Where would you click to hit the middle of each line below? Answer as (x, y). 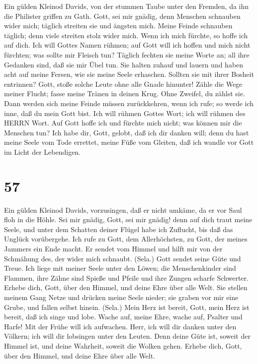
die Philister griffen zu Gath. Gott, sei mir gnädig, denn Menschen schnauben (122, 16)
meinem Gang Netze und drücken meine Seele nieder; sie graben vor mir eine (121, 297)
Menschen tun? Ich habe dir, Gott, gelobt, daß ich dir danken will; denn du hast (127, 132)
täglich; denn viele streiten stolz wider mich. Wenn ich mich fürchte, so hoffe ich (126, 35)
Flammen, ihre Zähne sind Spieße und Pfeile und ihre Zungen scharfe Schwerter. (126, 277)
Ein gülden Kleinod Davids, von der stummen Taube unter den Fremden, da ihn (127, 6)
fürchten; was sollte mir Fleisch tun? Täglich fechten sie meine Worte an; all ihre (127, 54)
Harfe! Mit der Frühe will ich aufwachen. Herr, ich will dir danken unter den (120, 326)
